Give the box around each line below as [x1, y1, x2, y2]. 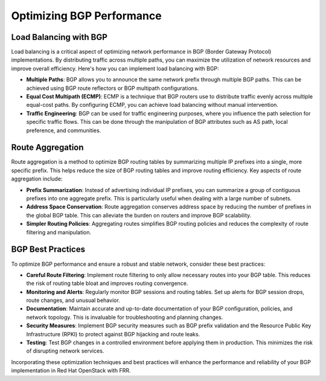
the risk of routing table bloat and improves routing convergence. [26, 280, 188, 287]
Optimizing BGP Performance [11, 9, 162, 22]
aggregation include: [11, 175, 63, 182]
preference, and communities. [26, 127, 101, 134]
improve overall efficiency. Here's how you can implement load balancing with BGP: [11, 65, 220, 72]
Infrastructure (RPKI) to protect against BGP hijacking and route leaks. [26, 330, 200, 338]
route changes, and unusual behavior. [26, 296, 120, 304]
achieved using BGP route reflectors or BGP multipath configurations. [26, 85, 199, 92]
